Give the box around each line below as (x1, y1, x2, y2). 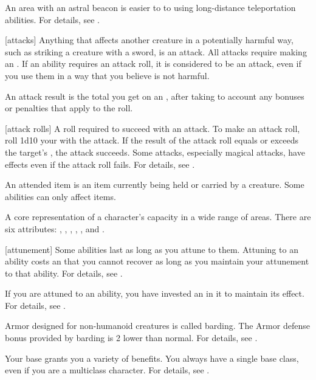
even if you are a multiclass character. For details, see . (5, 364, 210, 376)
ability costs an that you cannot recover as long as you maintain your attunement (5, 255, 309, 268)
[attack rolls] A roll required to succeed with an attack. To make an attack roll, (5, 122, 300, 134)
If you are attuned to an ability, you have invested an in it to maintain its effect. (5, 287, 304, 300)
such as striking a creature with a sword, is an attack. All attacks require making (5, 45, 307, 58)
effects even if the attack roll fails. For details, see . (5, 157, 195, 170)
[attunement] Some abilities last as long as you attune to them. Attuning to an (5, 243, 298, 255)
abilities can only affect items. (5, 190, 116, 202)
